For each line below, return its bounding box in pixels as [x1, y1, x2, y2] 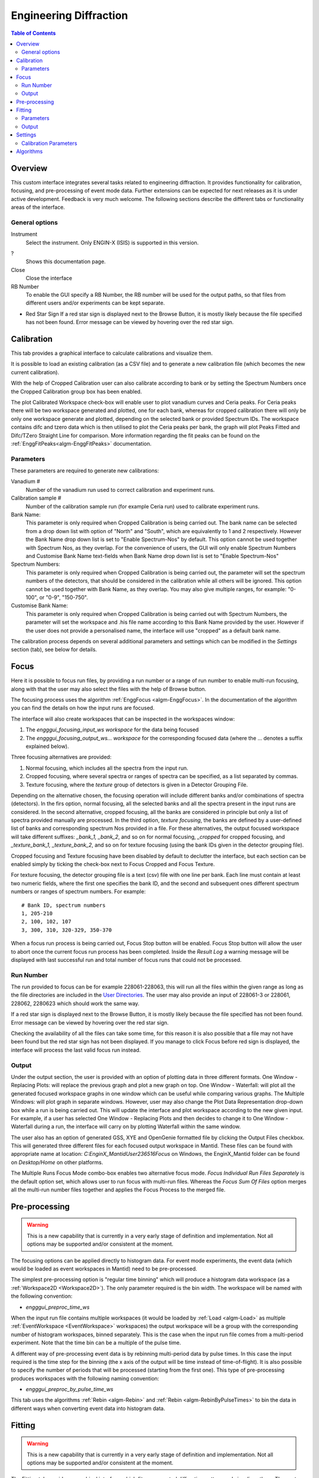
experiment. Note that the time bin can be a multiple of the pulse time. [11, 1339, 181, 1346]
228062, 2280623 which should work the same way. [11, 1000, 140, 1007]
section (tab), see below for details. [11, 646, 97, 653]
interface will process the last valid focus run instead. [11, 1046, 141, 1054]
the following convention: [11, 1292, 73, 1300]
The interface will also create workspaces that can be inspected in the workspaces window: [11, 715, 235, 722]
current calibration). [11, 368, 60, 375]
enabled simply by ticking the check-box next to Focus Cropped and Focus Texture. [11, 861, 215, 868]
